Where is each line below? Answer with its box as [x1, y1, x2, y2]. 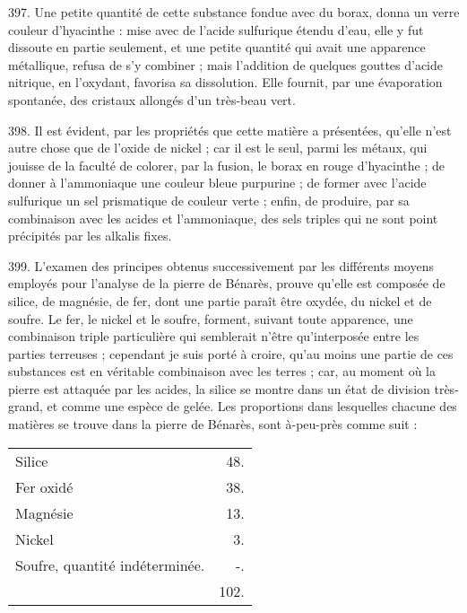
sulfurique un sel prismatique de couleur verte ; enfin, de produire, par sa [8, 190, 410, 209]
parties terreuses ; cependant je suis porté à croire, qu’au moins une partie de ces [8, 344, 454, 363]
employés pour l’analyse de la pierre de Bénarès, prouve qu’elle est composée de [8, 274, 445, 293]
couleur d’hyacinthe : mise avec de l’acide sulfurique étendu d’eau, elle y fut [8, 20, 424, 39]
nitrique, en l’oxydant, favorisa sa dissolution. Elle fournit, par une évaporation [8, 73, 443, 92]
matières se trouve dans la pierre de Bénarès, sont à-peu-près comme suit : [8, 415, 418, 433]
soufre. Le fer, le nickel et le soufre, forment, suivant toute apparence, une [8, 309, 413, 328]
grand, [8, 397, 43, 416]
